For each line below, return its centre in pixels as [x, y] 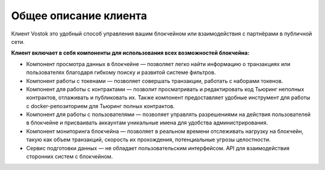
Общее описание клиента [79, 16]
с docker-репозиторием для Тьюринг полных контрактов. [101, 106]
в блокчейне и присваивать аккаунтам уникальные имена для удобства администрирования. [147, 123]
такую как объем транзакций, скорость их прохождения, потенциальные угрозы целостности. [148, 140]
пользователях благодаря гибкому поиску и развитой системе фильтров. [121, 73]
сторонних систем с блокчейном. [70, 157]
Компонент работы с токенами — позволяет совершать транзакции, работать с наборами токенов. [155, 80]
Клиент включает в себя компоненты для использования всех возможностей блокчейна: [130, 53]
